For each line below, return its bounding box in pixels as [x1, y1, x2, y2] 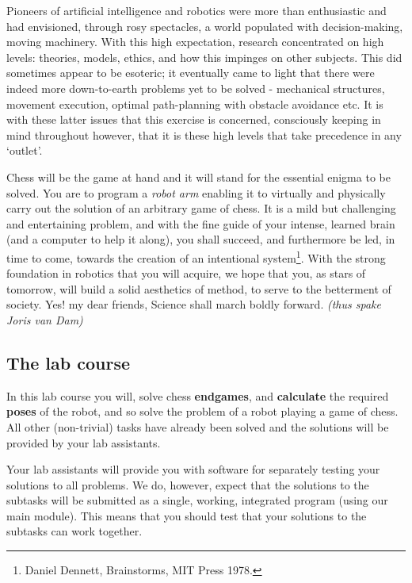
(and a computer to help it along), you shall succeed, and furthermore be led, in [6, 231, 395, 247]
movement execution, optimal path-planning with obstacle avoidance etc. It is [6, 95, 383, 112]
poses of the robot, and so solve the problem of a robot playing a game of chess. [6, 403, 399, 420]
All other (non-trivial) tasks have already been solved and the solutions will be [6, 418, 389, 435]
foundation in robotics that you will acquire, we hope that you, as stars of [6, 265, 366, 282]
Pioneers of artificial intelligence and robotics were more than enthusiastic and [6, 2, 387, 18]
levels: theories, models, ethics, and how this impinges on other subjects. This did [6, 48, 402, 65]
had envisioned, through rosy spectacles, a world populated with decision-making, [6, 17, 403, 34]
